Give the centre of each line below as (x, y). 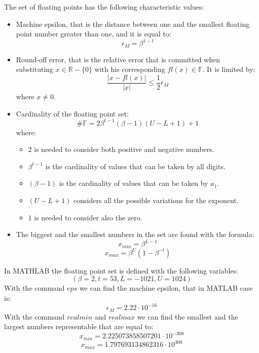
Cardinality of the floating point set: (72, 113)
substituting (35, 69)
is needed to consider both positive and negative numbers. (124, 149)
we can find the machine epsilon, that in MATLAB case (166, 288)
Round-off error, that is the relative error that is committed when (118, 59)
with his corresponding (130, 69)
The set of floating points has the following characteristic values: (104, 7)
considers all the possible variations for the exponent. (156, 200)
